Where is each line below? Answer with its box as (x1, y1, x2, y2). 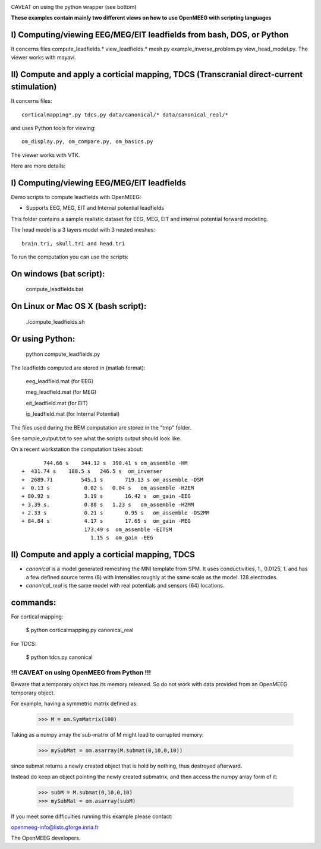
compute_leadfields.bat (26, 286, 84, 293)
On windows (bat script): (11, 269, 105, 279)
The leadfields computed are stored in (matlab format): (11, 364, 146, 371)
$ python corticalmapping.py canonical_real (26, 627, 134, 634)
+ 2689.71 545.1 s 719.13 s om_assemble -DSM (21, 476, 203, 483)
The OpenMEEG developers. (11, 835, 81, 842)
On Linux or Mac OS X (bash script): (11, 301, 147, 311)
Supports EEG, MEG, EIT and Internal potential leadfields (26, 204, 165, 212)
